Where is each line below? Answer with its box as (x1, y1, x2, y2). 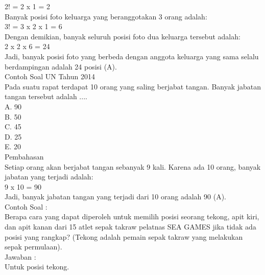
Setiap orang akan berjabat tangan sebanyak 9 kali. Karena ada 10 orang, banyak (5, 161, 261, 172)
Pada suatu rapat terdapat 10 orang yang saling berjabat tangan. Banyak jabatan (5, 81, 261, 91)
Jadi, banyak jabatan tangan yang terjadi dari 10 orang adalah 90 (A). (5, 191, 226, 202)
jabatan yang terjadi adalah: (5, 171, 93, 182)
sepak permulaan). (5, 241, 62, 252)
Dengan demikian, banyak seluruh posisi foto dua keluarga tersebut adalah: (5, 31, 240, 41)
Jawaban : (5, 251, 36, 262)
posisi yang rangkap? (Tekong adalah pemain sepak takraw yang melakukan (5, 231, 243, 242)
